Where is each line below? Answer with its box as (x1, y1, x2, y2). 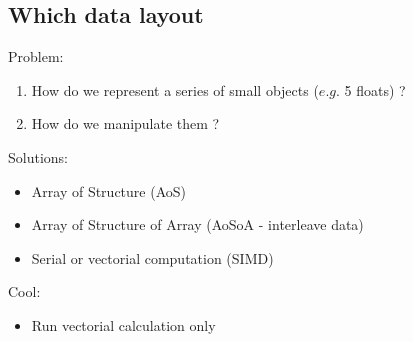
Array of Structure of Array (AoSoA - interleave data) (31, 214, 364, 235)
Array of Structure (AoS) (31, 180, 186, 201)
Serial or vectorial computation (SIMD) (31, 247, 274, 268)
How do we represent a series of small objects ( (31, 79, 319, 100)
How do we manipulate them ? (31, 113, 220, 134)
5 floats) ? (344, 79, 406, 100)
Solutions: (8, 146, 68, 167)
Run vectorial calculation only (31, 314, 216, 335)
